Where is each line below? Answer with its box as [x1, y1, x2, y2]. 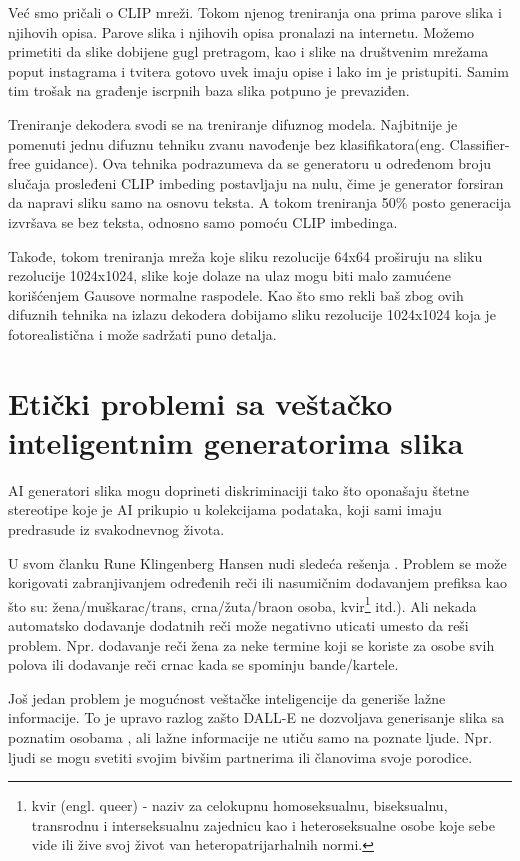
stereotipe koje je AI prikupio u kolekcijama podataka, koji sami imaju [8, 499, 442, 520]
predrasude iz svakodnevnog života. [8, 519, 225, 539]
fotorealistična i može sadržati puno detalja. [8, 323, 277, 344]
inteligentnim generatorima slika [8, 421, 464, 462]
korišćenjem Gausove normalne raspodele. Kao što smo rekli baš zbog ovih [8, 284, 464, 305]
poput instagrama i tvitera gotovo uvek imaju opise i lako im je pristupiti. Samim [8, 60, 509, 81]
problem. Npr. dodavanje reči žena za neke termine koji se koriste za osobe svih [8, 634, 495, 655]
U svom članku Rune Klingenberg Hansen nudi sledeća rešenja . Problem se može [8, 552, 507, 573]
